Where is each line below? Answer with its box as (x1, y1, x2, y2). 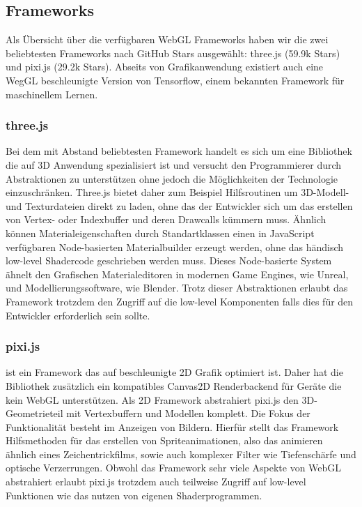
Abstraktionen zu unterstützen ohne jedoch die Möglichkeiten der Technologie (6, 171, 338, 186)
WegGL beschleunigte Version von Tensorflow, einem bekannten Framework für (6, 73, 345, 87)
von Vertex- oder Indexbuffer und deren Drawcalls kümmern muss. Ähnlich (6, 212, 326, 227)
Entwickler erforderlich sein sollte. (6, 308, 150, 322)
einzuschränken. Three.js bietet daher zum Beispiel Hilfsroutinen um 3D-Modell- (6, 185, 349, 199)
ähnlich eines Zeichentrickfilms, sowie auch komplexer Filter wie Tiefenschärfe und (6, 446, 356, 461)
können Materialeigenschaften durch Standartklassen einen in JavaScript (6, 225, 315, 240)
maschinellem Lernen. (6, 86, 98, 101)
